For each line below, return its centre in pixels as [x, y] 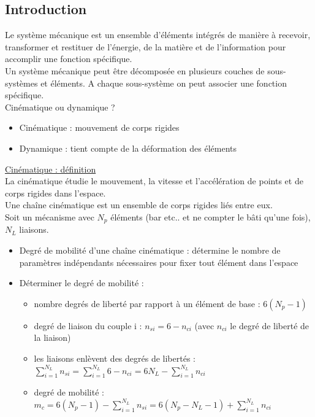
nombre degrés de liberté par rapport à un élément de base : [147, 303]
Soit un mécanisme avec [50, 216]
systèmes [21, 83]
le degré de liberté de [270, 325]
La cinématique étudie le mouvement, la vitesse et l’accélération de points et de [154, 181]
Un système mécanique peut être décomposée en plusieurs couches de [135, 70]
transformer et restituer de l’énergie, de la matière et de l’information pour [146, 46]
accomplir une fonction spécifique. [69, 59]
